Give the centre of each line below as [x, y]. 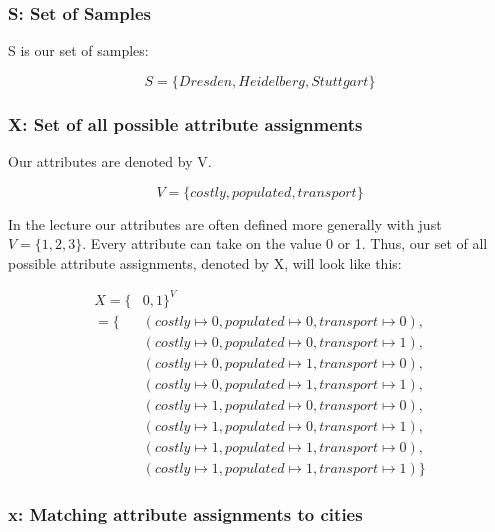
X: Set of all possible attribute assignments [185, 123]
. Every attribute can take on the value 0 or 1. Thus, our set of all [285, 243]
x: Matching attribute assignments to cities [185, 514]
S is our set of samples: [78, 50]
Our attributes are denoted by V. [110, 161]
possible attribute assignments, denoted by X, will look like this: [205, 262]
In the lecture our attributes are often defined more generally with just [225, 223]
